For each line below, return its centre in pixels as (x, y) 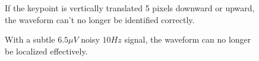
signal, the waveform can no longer (188, 39)
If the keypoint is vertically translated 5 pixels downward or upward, (130, 8)
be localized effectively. (46, 51)
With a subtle (30, 39)
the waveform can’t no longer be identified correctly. (100, 19)
